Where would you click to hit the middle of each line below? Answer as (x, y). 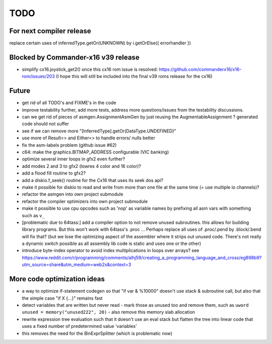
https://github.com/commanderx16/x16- (200, 69)
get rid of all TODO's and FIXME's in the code (69, 103)
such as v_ (33, 215)
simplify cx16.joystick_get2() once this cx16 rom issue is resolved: (90, 69)
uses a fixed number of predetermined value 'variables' (79, 326)
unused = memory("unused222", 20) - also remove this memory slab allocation (109, 312)
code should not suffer (45, 124)
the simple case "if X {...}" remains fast (62, 298)
